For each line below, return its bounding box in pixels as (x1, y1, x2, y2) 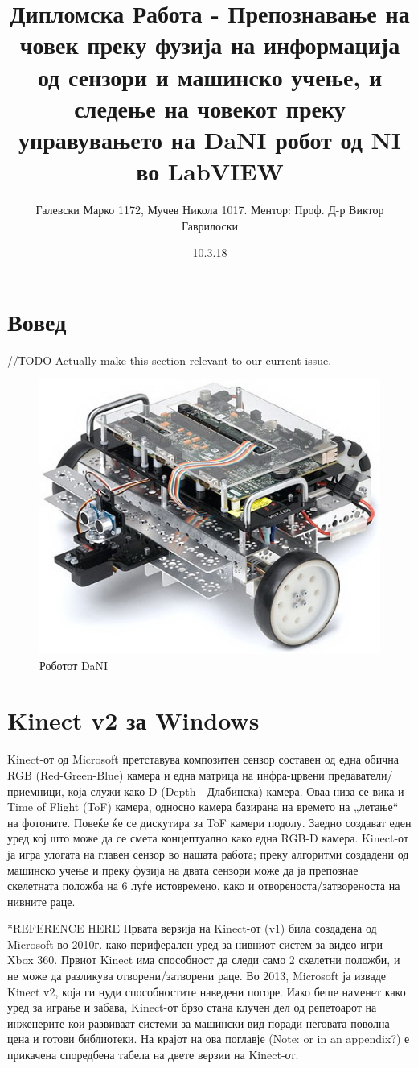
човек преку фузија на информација (19, 28, 400, 61)
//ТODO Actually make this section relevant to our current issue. (7, 351, 332, 368)
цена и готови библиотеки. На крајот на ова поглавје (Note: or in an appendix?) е (7, 1030, 410, 1047)
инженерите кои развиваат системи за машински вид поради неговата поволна (7, 1014, 390, 1031)
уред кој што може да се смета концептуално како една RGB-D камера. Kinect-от (7, 830, 409, 847)
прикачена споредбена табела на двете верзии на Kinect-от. (7, 1046, 299, 1063)
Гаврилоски (182, 217, 238, 234)
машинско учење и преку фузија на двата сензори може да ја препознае (7, 861, 359, 878)
